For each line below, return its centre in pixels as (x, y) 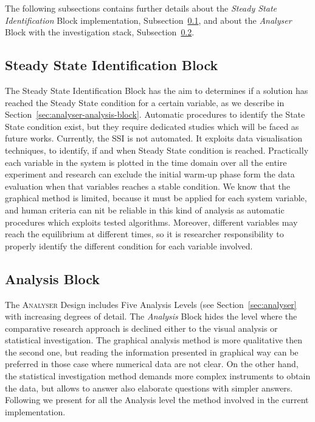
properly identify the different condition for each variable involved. (129, 245)
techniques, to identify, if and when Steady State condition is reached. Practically (157, 150)
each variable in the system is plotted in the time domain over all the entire (146, 162)
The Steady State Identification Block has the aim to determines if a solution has (157, 90)
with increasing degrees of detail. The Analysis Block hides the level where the (151, 316)
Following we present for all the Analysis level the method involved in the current (157, 400)
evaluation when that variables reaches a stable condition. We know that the (147, 186)
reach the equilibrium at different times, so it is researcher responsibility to (144, 234)
